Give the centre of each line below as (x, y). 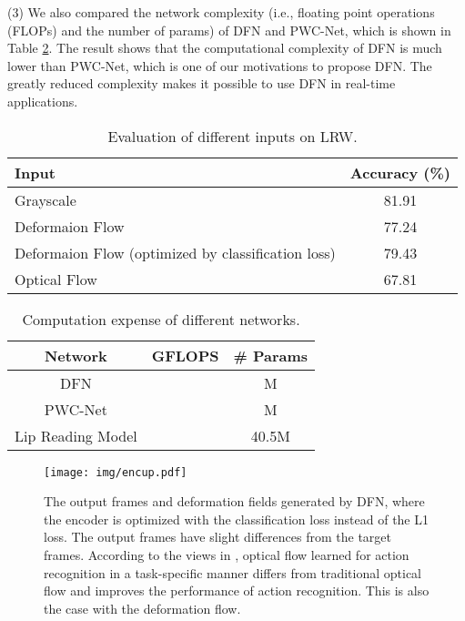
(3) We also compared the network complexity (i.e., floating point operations (221, 12)
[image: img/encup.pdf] (116, 472)
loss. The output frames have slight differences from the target (218, 537)
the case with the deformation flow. (142, 608)
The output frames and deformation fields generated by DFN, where (234, 501)
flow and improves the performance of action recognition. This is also (237, 590)
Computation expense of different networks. (161, 319)
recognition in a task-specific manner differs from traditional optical (233, 572)
